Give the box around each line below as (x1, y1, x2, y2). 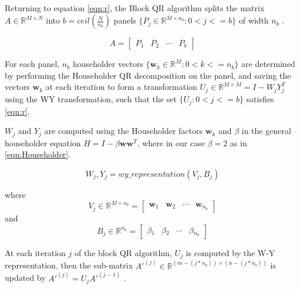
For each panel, (5, 58, 60, 70)
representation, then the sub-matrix (5, 259, 133, 271)
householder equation (5, 136, 81, 149)
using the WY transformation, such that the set (5, 93, 177, 105)
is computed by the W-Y (186, 246, 275, 258)
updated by (5, 271, 46, 284)
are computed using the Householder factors (44, 125, 203, 137)
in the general (241, 125, 291, 137)
